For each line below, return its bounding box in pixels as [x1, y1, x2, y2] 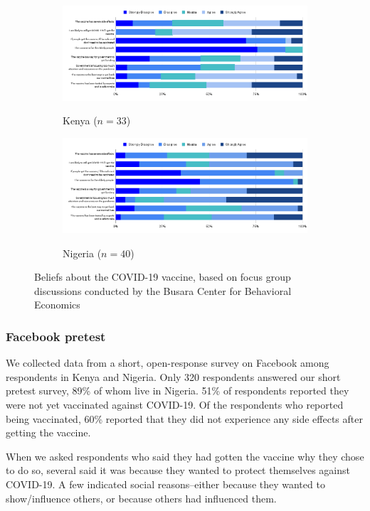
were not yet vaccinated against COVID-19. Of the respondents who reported [6, 397, 344, 412]
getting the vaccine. [6, 425, 91, 440]
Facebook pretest [6, 327, 106, 345]
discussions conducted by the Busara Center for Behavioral [34, 283, 292, 298]
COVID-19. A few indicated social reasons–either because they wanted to [6, 476, 325, 491]
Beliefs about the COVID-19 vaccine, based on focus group [34, 269, 291, 284]
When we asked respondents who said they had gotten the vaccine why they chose [6, 448, 364, 463]
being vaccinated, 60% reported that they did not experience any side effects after [6, 411, 363, 426]
